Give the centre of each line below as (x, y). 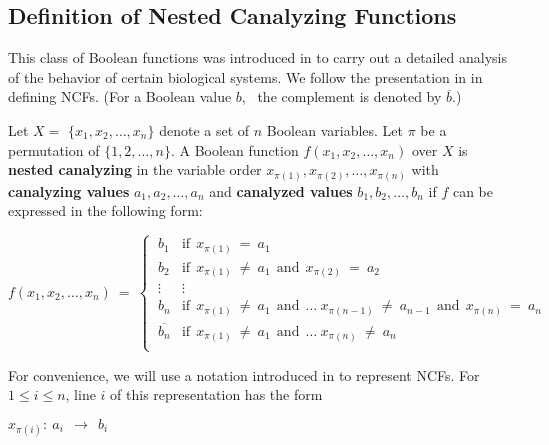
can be (472, 190)
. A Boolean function (234, 149)
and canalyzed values (281, 190)
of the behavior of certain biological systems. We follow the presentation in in (245, 76)
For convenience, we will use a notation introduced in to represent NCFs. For (244, 374)
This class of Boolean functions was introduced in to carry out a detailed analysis (258, 57)
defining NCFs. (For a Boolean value (120, 96)
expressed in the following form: (105, 210)
